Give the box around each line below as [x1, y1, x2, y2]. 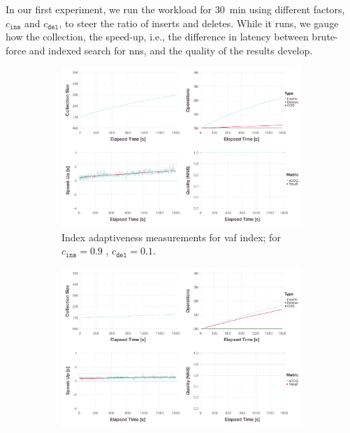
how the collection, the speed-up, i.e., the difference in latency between [6, 29, 309, 44]
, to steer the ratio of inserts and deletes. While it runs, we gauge [59, 15, 339, 30]
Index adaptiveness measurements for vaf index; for [61, 229, 281, 244]
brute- [312, 29, 338, 44]
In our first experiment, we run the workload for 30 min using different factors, [6, 2, 345, 16]
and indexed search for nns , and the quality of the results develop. [29, 43, 313, 57]
